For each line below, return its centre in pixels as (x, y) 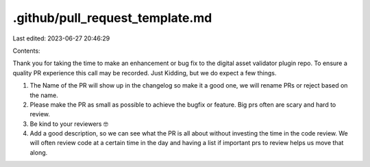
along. (39, 152)
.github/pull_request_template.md (112, 18)
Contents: (26, 51)
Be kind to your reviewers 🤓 (69, 124)
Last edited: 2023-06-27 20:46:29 (61, 38)
